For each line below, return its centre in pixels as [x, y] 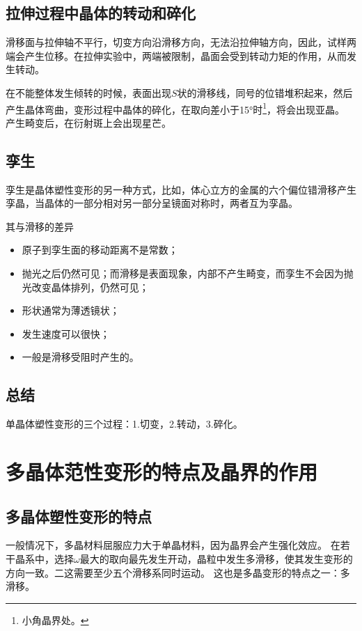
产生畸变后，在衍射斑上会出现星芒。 [88, 122]
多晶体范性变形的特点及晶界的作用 [162, 471]
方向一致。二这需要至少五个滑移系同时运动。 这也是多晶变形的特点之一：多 [178, 572]
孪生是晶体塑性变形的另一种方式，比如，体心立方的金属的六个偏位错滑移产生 [181, 189]
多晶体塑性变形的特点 [79, 516]
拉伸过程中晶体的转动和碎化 [101, 13]
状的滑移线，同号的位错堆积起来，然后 [265, 92]
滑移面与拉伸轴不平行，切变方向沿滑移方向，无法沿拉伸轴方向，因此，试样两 [181, 42]
